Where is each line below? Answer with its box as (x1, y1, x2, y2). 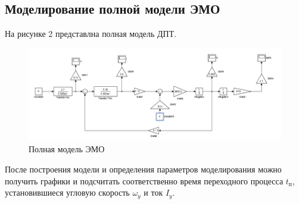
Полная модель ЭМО (29, 143, 105, 155)
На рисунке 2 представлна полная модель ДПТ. (5, 27, 177, 40)
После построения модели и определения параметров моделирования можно (5, 163, 282, 175)
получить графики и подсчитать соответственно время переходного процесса (5, 174, 284, 187)
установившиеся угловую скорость (5, 186, 130, 199)
